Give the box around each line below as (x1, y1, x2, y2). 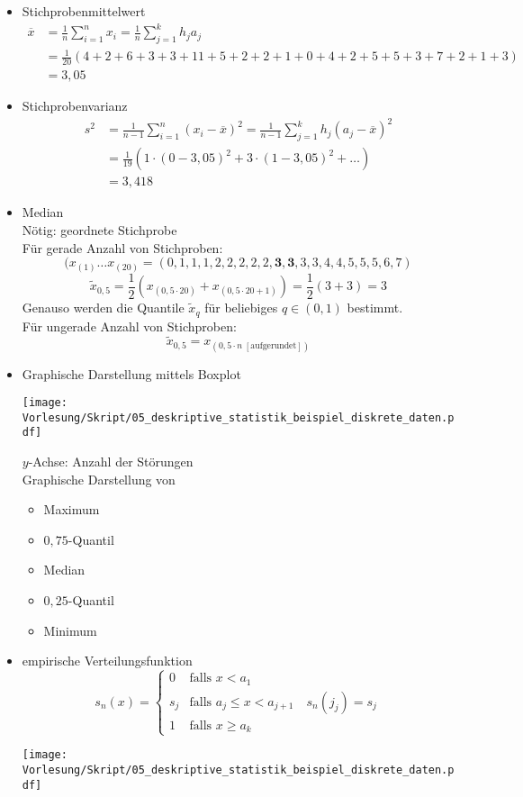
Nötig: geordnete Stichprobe (22, 220, 177, 239)
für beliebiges (204, 298, 278, 317)
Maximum (43, 500, 100, 519)
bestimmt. (347, 298, 403, 317)
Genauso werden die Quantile (22, 298, 185, 317)
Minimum (43, 620, 97, 639)
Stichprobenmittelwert (22, 2, 146, 20)
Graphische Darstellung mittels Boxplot (22, 364, 241, 383)
